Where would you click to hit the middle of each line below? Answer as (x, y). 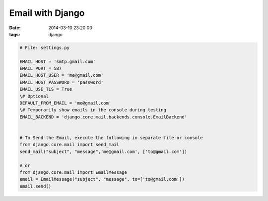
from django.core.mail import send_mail (69, 145)
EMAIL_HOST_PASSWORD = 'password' (62, 82)
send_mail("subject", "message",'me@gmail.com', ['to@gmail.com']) (103, 151)
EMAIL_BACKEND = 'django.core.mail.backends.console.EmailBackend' (103, 117)
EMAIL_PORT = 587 (41, 69)
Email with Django (47, 13)
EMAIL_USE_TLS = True (46, 89)
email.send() (35, 186)
